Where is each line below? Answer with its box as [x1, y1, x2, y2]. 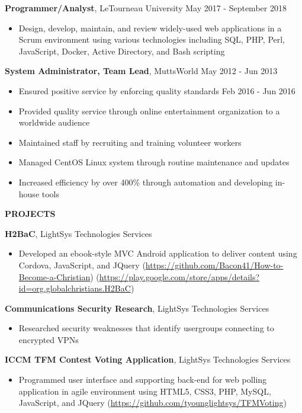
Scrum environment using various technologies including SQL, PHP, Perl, [18, 33, 285, 46]
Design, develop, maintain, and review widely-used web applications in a [18, 21, 282, 34]
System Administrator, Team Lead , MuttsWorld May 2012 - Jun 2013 [5, 65, 278, 77]
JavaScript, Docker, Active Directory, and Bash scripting [18, 44, 225, 57]
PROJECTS [5, 207, 56, 220]
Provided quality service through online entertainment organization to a [18, 104, 280, 117]
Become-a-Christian [18, 270, 91, 283]
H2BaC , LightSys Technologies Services [5, 227, 152, 239]
